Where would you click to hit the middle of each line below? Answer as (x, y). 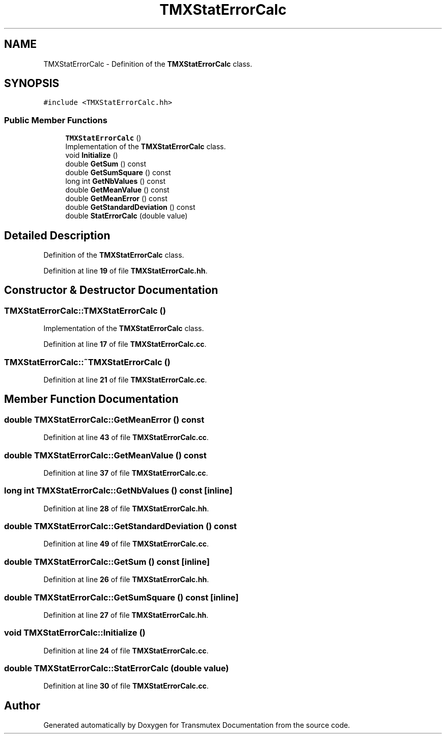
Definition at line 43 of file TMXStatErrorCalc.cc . (126, 438)
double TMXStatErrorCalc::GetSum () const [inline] (107, 562)
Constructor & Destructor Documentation (111, 290)
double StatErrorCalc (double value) (127, 216)
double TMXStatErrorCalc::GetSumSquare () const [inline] (121, 597)
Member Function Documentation (91, 399)
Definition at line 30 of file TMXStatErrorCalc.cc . (126, 686)
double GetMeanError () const (116, 199)
